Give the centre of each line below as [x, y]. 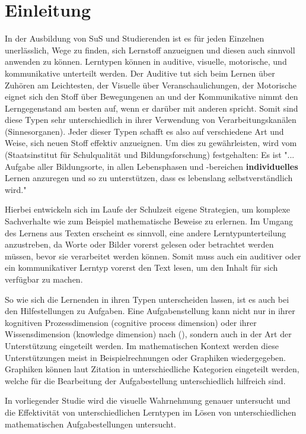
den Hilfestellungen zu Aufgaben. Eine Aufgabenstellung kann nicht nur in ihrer [150, 311]
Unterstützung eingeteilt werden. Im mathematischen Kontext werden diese [142, 345]
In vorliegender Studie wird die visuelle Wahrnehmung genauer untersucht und [148, 400]
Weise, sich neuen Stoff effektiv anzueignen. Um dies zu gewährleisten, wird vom [151, 143]
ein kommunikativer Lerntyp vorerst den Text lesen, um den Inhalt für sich [141, 267]
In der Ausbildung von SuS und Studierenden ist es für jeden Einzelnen [135, 38]
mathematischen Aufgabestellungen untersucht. [90, 424]
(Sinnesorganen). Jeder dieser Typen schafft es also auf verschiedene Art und [144, 131]
